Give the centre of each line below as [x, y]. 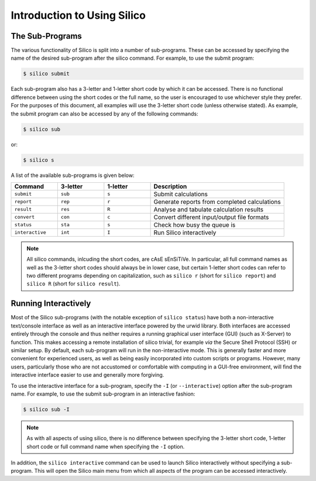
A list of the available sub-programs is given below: [73, 175]
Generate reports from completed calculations [217, 202]
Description [170, 186]
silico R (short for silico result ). [73, 284]
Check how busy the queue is [195, 224]
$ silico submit [47, 74]
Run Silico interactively [185, 233]
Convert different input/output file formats [211, 217]
